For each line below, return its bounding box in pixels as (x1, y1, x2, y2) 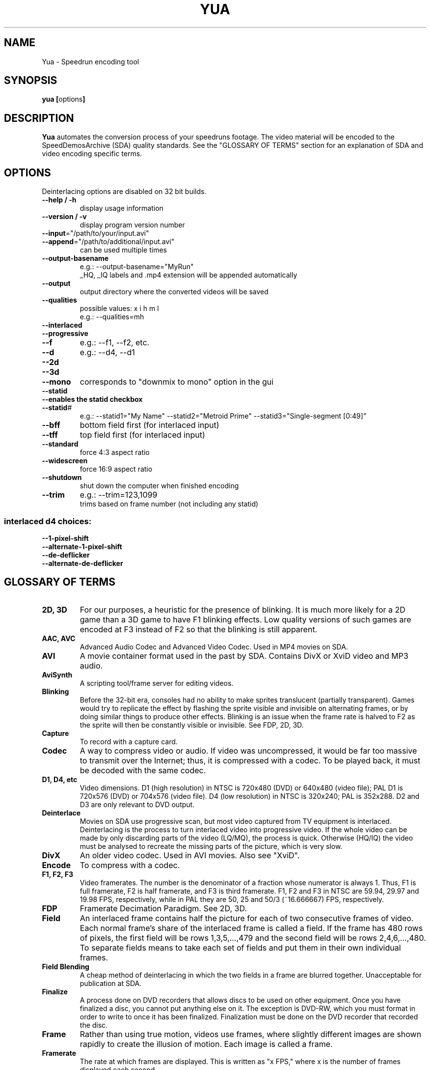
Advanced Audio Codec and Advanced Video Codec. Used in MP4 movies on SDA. (80, 642, 348, 651)
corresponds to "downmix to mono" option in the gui (80, 377, 274, 387)
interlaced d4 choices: (4, 516, 92, 526)
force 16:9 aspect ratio (80, 465, 153, 474)
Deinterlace (42, 808, 81, 817)
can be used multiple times (80, 246, 167, 254)
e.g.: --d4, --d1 (80, 347, 135, 358)
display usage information (80, 204, 163, 213)
